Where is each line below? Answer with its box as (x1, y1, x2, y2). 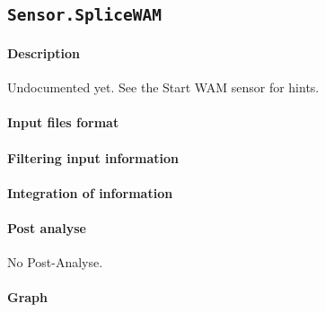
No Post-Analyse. (7, 253, 103, 272)
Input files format (7, 113, 119, 132)
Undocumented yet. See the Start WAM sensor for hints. (7, 78, 320, 97)
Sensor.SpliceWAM (7, 5, 162, 25)
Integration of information (7, 183, 173, 202)
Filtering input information (7, 148, 180, 167)
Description (7, 43, 81, 62)
